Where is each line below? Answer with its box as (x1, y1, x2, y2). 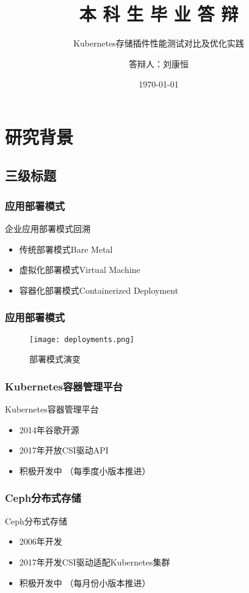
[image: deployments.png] (29, 335, 134, 344)
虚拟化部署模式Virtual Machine (19, 263, 140, 276)
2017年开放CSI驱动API (19, 444, 109, 457)
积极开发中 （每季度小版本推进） (19, 464, 151, 477)
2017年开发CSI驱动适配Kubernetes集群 (19, 555, 170, 568)
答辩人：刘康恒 (129, 57, 189, 70)
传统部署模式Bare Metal (19, 242, 113, 255)
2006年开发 (19, 535, 62, 548)
